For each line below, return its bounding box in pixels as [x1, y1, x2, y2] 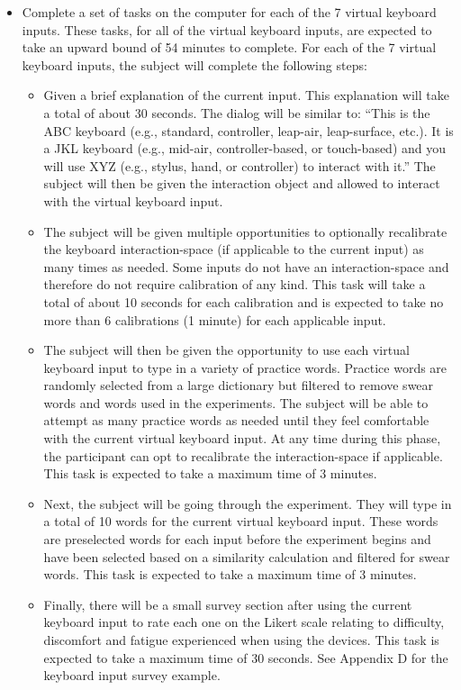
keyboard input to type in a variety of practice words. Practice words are [43, 358, 447, 377]
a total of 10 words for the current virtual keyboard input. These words [43, 512, 438, 531]
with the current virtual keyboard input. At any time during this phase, [43, 429, 441, 448]
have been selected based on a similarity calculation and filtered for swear [43, 547, 450, 566]
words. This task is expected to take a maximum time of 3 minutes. [43, 565, 417, 584]
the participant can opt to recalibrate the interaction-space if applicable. [43, 446, 443, 465]
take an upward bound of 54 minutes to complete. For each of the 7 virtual [22, 38, 437, 57]
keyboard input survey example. [43, 666, 221, 685]
